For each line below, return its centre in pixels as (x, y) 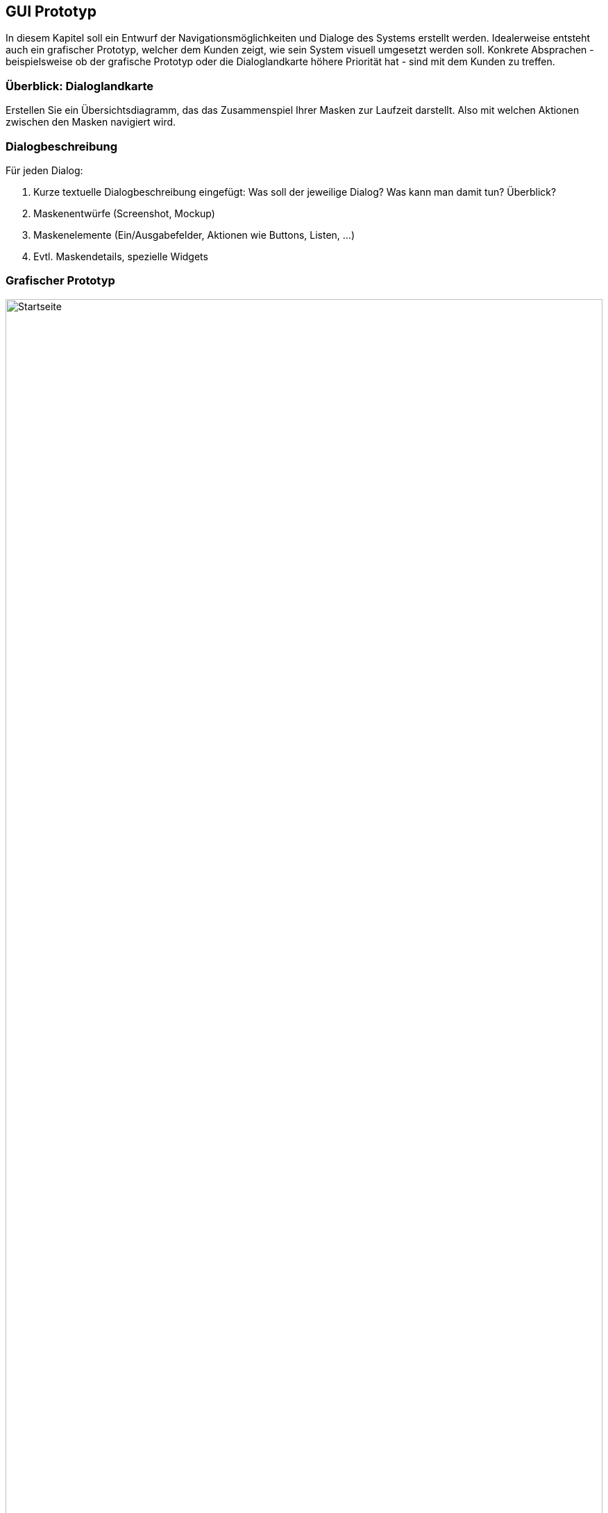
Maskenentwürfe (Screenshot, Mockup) (124, 213)
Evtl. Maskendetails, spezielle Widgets (121, 256)
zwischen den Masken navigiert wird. (91, 122)
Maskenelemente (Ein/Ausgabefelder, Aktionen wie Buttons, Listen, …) (194, 235)
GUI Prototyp (51, 11)
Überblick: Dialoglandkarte (80, 86)
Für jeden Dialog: (44, 170)
